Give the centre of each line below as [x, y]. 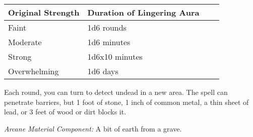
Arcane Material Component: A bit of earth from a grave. [93, 128]
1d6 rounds [107, 27]
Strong [20, 56]
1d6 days [103, 71]
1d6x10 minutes [115, 56]
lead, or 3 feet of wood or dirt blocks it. [65, 112]
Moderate [25, 42]
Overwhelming [34, 71]
